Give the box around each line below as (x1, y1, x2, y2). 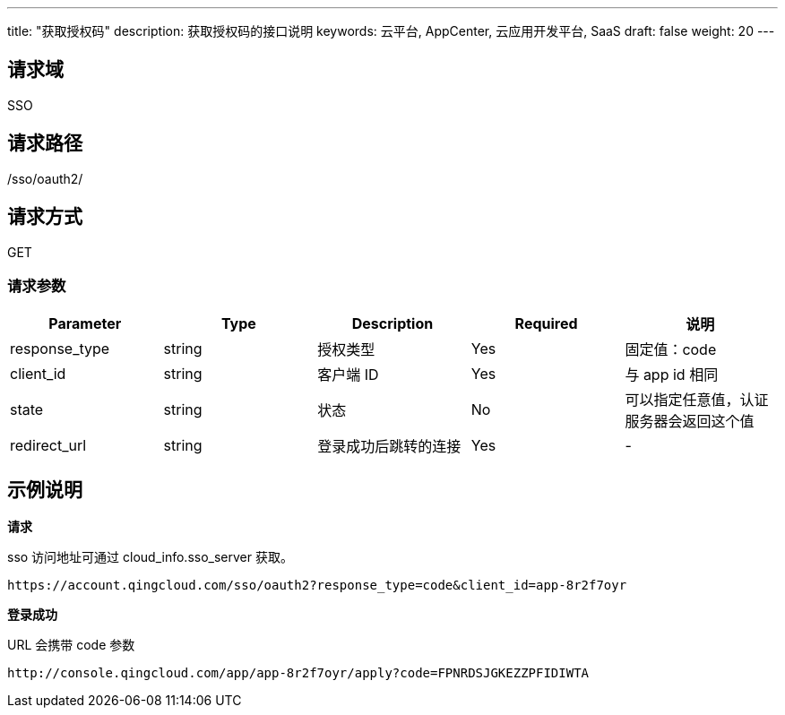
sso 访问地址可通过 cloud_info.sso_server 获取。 (7, 549, 293, 565)
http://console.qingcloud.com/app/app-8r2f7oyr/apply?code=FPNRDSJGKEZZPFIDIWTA (7, 666, 590, 681)
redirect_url (10, 436, 87, 455)
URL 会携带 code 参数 (7, 637, 135, 653)
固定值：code (625, 340, 717, 359)
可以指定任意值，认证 (625, 391, 769, 409)
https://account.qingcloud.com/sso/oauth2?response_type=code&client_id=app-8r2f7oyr (7, 578, 627, 593)
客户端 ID (317, 366, 379, 384)
